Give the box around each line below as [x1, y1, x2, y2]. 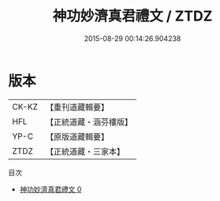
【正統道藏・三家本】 [45, 146, 125, 157]
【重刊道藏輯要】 [45, 102, 109, 113]
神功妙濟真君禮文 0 [19, 184, 82, 194]
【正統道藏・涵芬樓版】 [45, 116, 132, 127]
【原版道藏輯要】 [45, 131, 109, 142]
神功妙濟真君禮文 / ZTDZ [52, 7, 213, 25]
